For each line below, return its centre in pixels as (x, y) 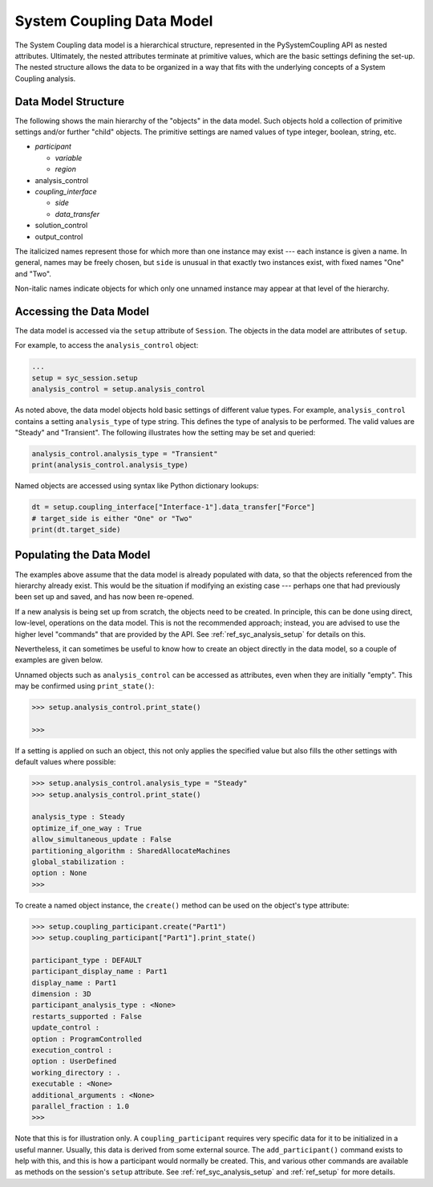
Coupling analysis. (45, 78)
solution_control (61, 226)
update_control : (66, 1028)
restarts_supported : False (87, 1016)
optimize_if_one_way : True (87, 828)
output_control (59, 236)
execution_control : (72, 1050)
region (65, 169)
